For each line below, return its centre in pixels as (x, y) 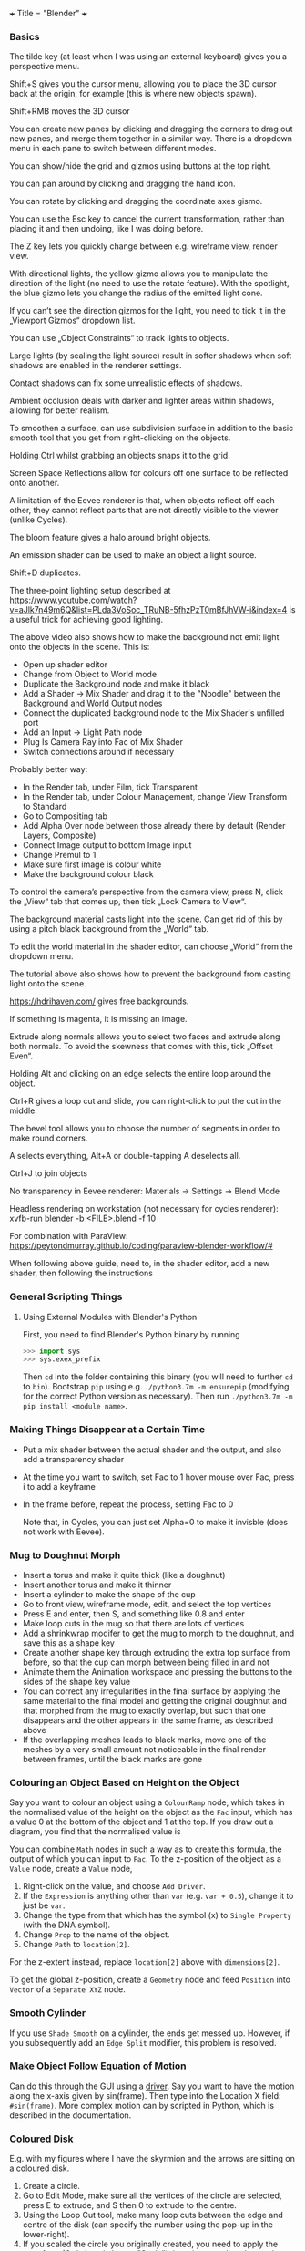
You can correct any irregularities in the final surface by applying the (151, 1691)
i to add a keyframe (59, 1486)
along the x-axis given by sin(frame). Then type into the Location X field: (145, 2095)
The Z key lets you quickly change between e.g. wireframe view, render (143, 246)
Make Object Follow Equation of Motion (98, 2066)
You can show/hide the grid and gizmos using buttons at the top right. (140, 166)
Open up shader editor (65, 665)
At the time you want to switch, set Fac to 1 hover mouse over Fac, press (158, 1477)
